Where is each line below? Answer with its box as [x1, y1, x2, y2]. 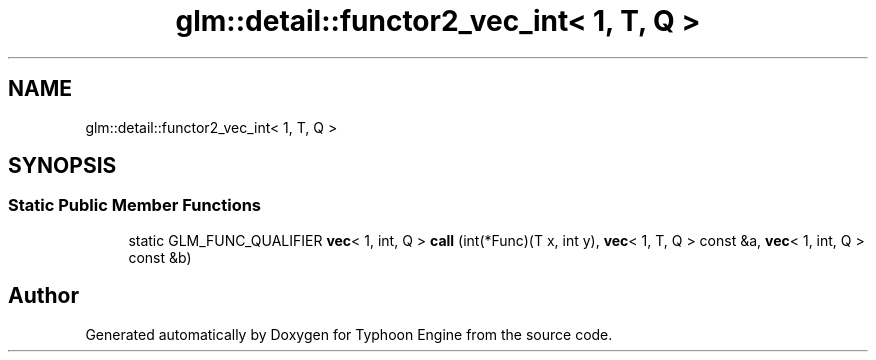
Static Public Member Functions [8, 195, 262, 216]
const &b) [128, 248, 192, 266]
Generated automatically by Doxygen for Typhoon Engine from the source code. [85, 325, 613, 343]
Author [8, 283, 79, 309]
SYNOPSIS [8, 153, 117, 179]
